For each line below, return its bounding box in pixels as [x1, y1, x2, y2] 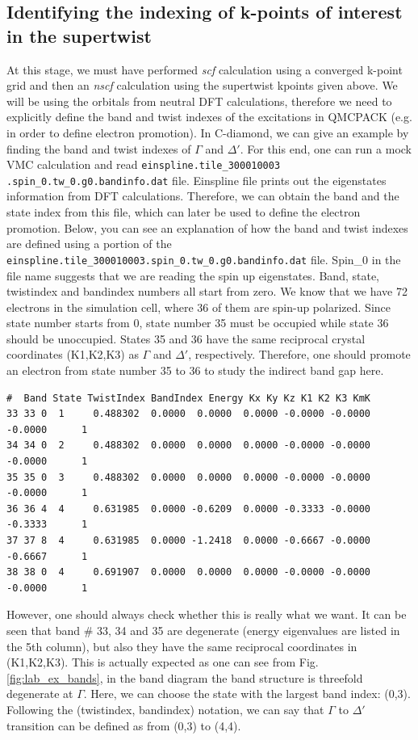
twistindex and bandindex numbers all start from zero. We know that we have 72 [6, 283, 408, 300]
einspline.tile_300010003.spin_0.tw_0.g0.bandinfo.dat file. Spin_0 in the [6, 250, 401, 267]
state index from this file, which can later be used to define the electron [6, 204, 361, 221]
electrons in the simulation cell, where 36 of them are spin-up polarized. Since [6, 298, 391, 315]
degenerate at [6, 685, 73, 702]
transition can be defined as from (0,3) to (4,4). [6, 717, 241, 734]
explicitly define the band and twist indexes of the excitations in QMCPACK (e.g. [6, 108, 412, 125]
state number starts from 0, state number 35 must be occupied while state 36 [6, 314, 389, 331]
